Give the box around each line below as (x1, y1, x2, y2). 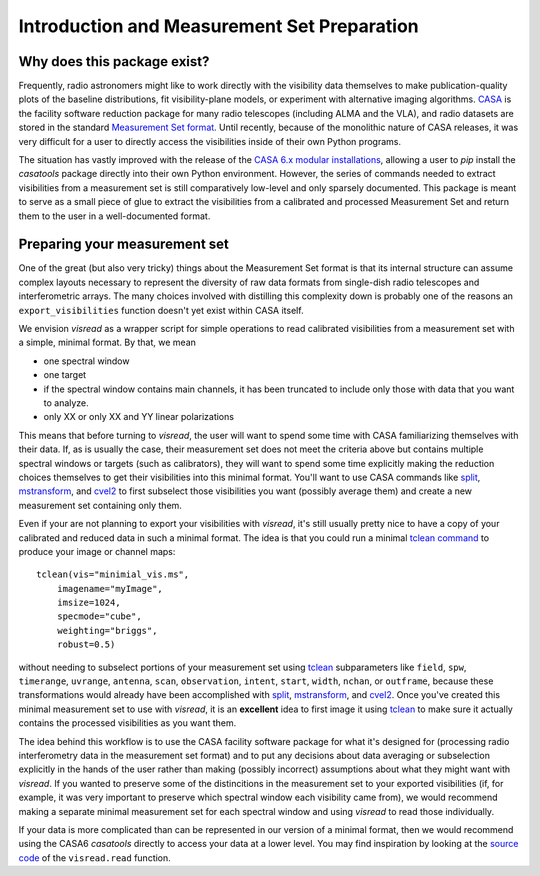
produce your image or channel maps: (18, 545, 176, 557)
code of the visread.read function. (18, 851, 172, 864)
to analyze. (43, 397, 89, 409)
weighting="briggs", (56, 625, 158, 636)
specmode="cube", (56, 611, 142, 622)
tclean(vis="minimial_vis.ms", (36, 569, 190, 580)
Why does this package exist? (18, 53, 210, 70)
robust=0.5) (56, 639, 116, 650)
